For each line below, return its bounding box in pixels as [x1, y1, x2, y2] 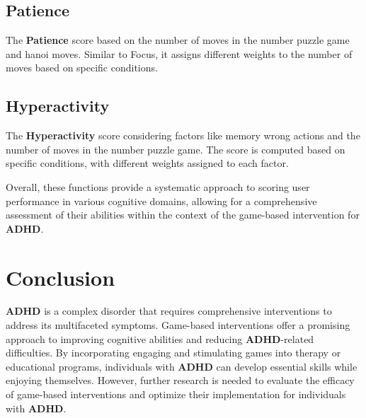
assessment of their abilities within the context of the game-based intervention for [6, 207, 360, 222]
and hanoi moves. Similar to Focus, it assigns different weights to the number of [6, 46, 353, 61]
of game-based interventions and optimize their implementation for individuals [6, 387, 346, 402]
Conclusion [6, 262, 115, 291]
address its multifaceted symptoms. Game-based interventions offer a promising [6, 318, 350, 332]
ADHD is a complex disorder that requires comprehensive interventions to [6, 303, 332, 318]
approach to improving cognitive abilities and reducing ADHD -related [6, 331, 314, 346]
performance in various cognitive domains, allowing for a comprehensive [6, 193, 317, 208]
